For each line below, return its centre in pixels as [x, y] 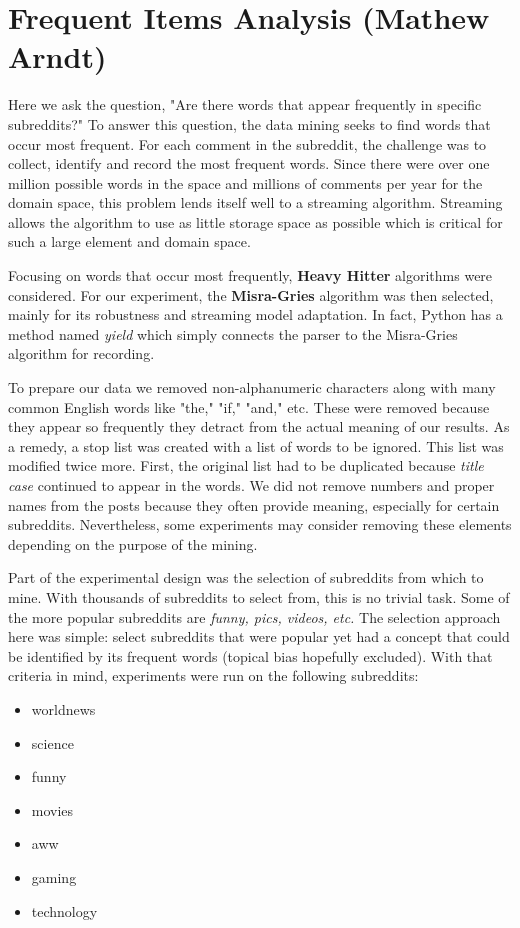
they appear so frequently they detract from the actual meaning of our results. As [259, 426]
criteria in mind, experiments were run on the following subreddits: [213, 675]
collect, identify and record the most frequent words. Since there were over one [249, 163]
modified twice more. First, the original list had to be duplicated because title [246, 465]
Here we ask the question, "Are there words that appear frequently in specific [245, 104]
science [52, 742]
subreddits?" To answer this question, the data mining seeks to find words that [249, 123]
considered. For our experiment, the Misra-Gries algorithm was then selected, [251, 294]
